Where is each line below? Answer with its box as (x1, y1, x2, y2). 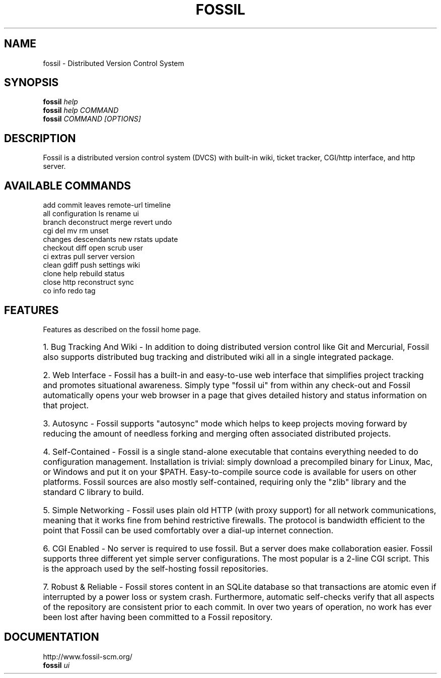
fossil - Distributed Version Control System (43, 58, 184, 68)
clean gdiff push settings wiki (43, 261, 140, 270)
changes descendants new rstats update (43, 235, 178, 244)
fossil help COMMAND (43, 106, 119, 115)
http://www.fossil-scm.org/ (43, 652, 132, 661)
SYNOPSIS (4, 76, 59, 89)
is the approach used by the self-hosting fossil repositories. (43, 563, 268, 574)
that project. (43, 400, 89, 410)
